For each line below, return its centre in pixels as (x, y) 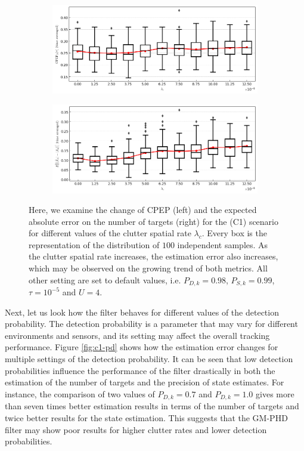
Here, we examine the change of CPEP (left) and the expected (143, 210)
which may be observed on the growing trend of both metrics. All (148, 268)
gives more (275, 393)
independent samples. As (223, 244)
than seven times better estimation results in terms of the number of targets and (152, 406)
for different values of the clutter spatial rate (110, 233)
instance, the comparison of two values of (80, 393)
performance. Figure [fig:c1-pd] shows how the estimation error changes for (142, 347)
